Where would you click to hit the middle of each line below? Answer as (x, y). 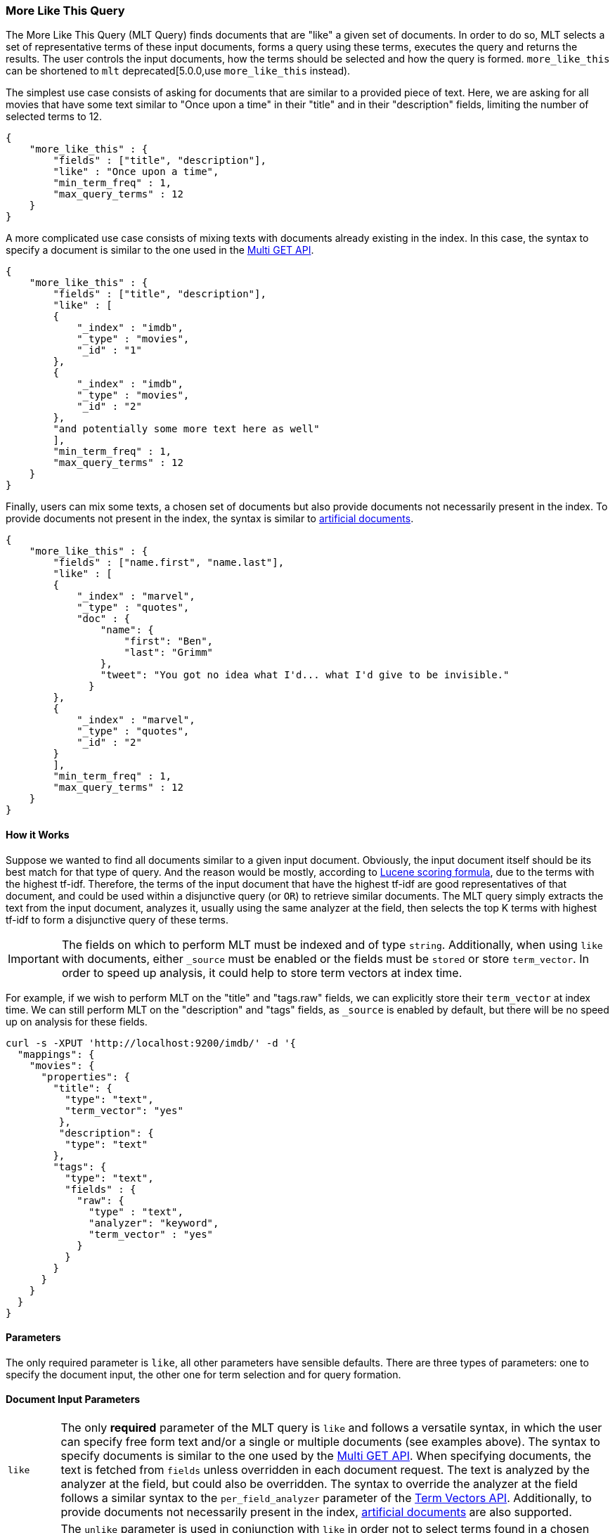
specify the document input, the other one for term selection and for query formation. (203, 1374)
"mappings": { (56, 1054)
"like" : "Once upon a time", (136, 172)
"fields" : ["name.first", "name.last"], (169, 563)
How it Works (38, 834)
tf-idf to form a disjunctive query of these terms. (117, 919)
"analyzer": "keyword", (154, 1223)
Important (33, 958)
